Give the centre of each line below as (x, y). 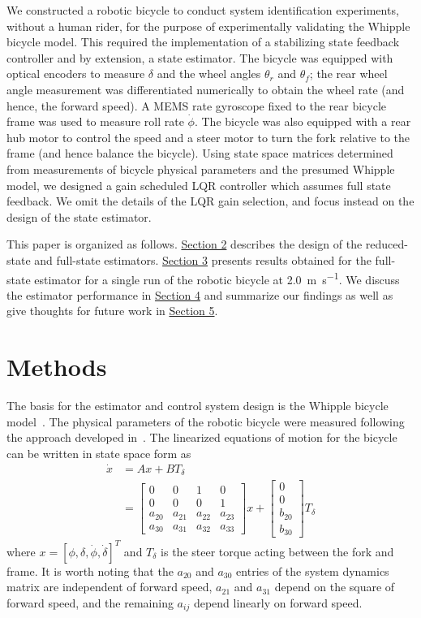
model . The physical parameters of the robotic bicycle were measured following (206, 421)
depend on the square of (335, 587)
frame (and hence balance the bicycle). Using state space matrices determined (200, 153)
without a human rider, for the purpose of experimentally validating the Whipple (208, 26)
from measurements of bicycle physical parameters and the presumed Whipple (201, 169)
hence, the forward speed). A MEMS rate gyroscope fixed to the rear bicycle (197, 105)
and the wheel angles (209, 73)
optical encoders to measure (76, 73)
